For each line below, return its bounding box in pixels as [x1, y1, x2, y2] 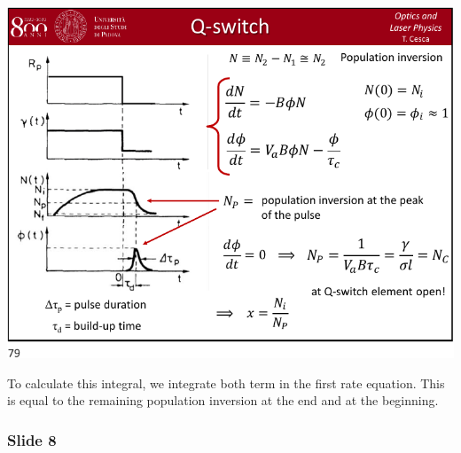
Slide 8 [7, 428, 57, 450]
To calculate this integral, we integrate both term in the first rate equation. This [7, 373, 445, 392]
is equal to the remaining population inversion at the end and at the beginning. [7, 391, 439, 410]
